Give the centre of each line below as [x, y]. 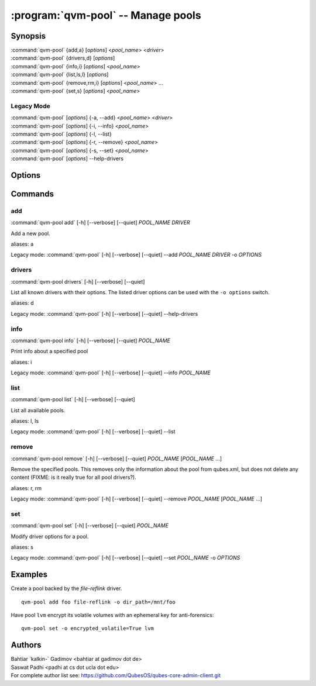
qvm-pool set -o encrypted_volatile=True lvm [88, 628]
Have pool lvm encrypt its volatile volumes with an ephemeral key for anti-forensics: [112, 615]
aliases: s [22, 547]
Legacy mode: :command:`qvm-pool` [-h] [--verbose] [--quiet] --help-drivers [104, 313]
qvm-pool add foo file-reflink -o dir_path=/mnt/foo [98, 602]
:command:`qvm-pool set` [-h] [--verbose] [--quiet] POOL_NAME [90, 526]
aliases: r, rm [26, 488]
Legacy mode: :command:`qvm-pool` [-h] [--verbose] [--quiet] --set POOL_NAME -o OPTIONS [126, 558]
